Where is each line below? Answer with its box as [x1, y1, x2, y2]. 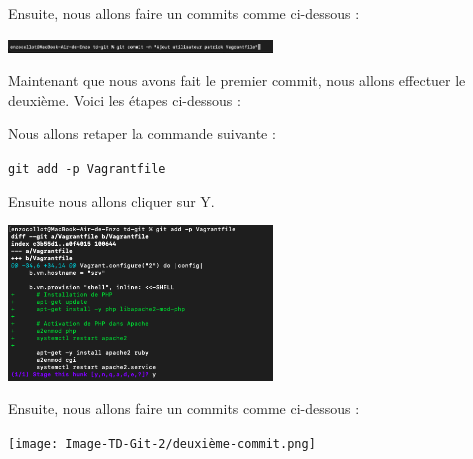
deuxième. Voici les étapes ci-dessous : [8, 89, 241, 110]
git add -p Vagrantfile [8, 161, 166, 176]
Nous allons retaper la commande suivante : [8, 123, 276, 144]
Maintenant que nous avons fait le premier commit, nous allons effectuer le [8, 70, 466, 91]
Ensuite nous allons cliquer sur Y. [8, 190, 215, 211]
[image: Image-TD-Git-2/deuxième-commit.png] [8, 436, 316, 451]
